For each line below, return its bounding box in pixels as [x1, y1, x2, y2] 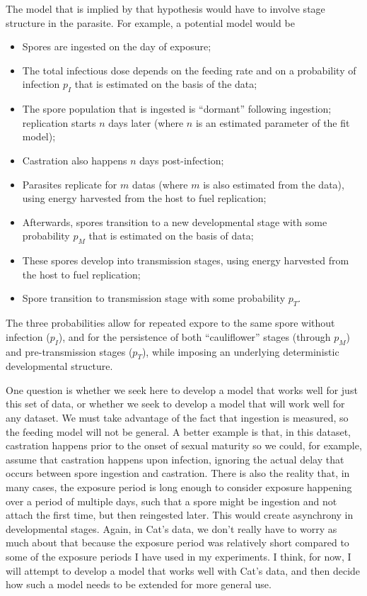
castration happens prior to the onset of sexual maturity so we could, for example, [6, 438, 362, 453]
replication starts [22, 115, 96, 130]
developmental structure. [6, 359, 113, 373]
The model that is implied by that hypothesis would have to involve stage [6, 1, 325, 16]
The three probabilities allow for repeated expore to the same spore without [6, 315, 335, 330]
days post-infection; [139, 152, 224, 167]
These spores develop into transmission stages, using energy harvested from [22, 253, 349, 268]
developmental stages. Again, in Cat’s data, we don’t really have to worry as [6, 521, 337, 536]
